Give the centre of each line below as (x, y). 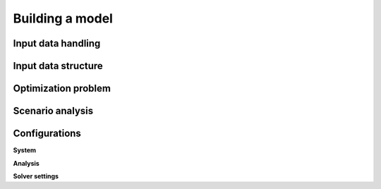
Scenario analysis (53, 111)
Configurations (47, 134)
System (25, 150)
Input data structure (58, 66)
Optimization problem (62, 89)
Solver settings (36, 176)
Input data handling (57, 43)
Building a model (63, 18)
